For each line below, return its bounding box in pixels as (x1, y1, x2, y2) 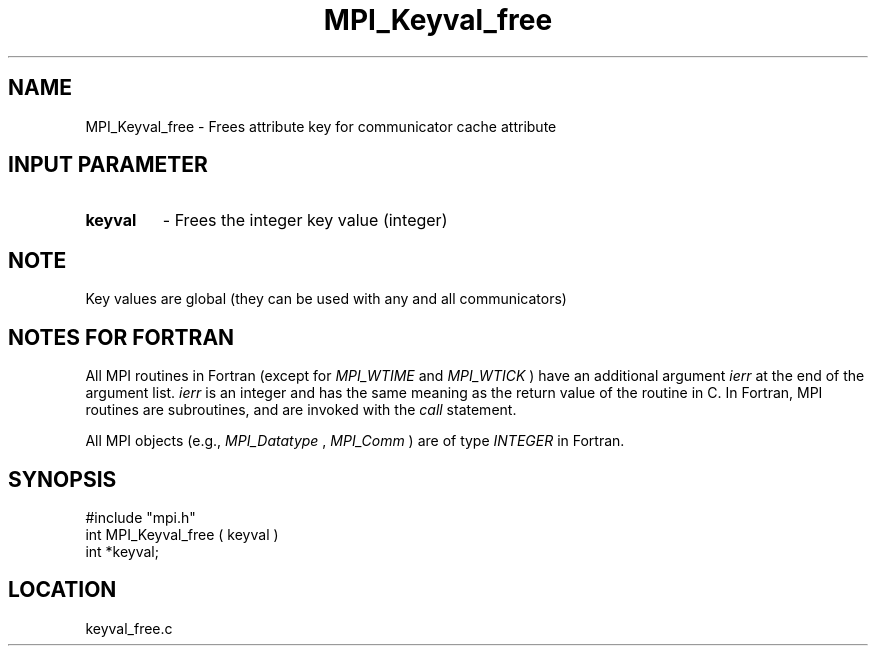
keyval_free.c (85, 619, 173, 637)
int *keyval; (85, 542, 159, 560)
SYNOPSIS (8, 466, 117, 492)
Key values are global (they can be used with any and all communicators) (85, 290, 567, 308)
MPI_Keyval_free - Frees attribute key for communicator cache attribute (85, 117, 557, 135)
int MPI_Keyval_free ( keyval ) (85, 525, 279, 543)
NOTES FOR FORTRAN (8, 324, 235, 350)
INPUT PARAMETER (8, 152, 208, 178)
